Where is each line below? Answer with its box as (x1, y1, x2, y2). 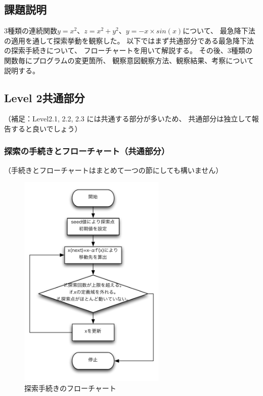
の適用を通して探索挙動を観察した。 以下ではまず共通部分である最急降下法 (4, 35, 254, 46)
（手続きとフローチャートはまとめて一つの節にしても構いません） (4, 164, 223, 175)
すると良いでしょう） (11, 123, 82, 134)
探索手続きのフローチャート (24, 382, 116, 393)
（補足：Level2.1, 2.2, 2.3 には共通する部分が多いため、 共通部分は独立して (4, 113, 252, 124)
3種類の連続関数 (4, 25, 57, 36)
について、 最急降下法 (183, 25, 255, 36)
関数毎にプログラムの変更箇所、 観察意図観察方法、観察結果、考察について (4, 55, 254, 65)
